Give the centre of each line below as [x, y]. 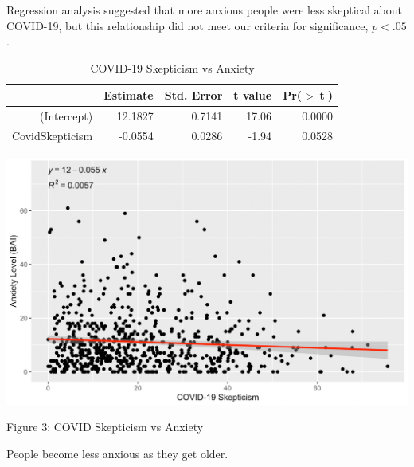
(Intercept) [66, 116]
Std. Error [193, 95]
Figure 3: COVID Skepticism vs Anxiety [105, 427]
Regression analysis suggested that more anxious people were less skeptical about [204, 10]
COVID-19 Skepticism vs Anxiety [172, 67]
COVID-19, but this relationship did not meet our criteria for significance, [187, 25]
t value [253, 95]
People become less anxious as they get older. [117, 453]
